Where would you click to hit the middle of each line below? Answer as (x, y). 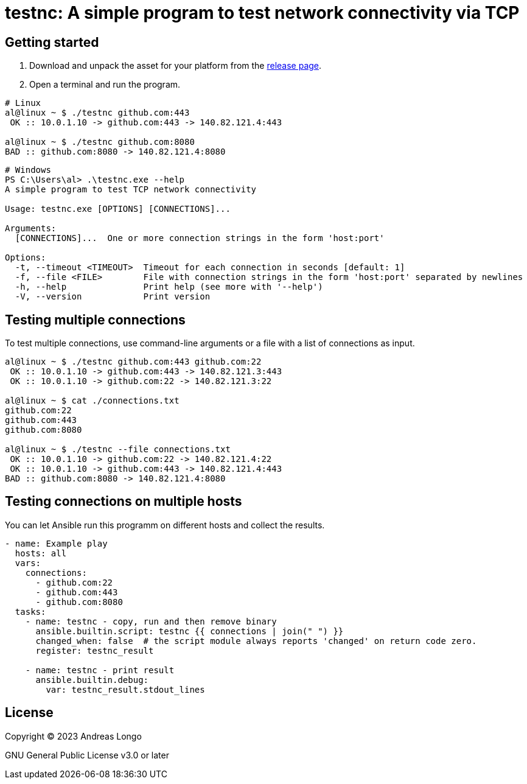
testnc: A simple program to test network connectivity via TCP (262, 13)
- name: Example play (56, 543)
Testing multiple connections (95, 320)
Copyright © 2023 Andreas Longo (73, 736)
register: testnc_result (95, 650)
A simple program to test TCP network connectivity (131, 190)
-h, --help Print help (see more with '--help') (169, 287)
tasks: (30, 611)
